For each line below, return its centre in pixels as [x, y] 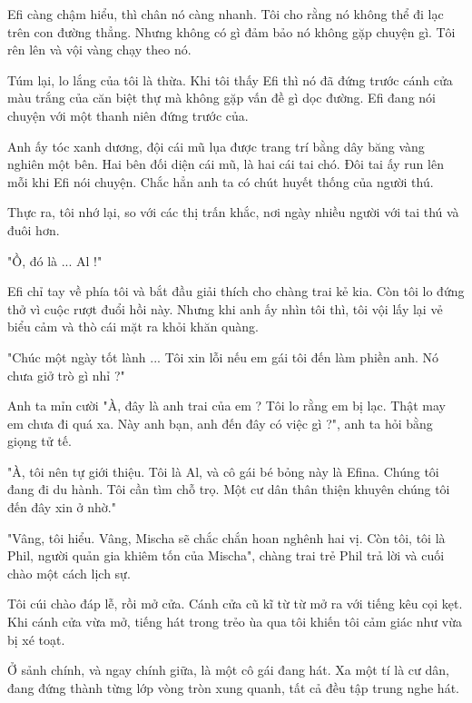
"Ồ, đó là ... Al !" [55, 260]
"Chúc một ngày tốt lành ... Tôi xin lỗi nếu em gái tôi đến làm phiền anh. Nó [223, 356]
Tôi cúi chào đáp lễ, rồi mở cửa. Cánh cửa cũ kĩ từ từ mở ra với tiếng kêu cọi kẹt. [235, 604]
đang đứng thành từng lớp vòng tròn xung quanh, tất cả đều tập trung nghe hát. [233, 687]
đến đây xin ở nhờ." [62, 507]
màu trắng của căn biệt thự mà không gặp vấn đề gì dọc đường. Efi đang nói [221, 98]
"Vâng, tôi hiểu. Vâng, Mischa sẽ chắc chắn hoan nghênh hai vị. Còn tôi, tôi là [226, 537]
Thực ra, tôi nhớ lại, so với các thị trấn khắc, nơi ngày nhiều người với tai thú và [233, 212]
